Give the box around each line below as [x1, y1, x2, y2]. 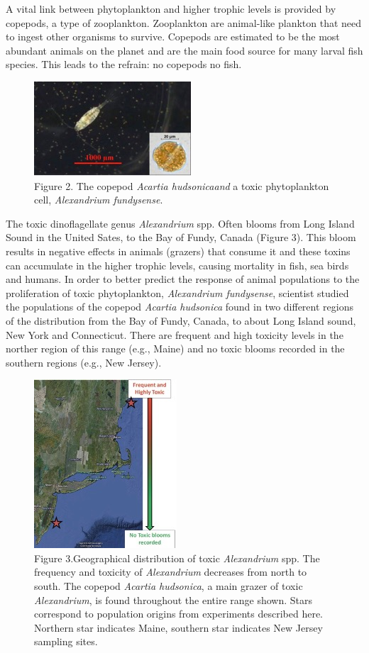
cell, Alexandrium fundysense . [34, 192, 163, 207]
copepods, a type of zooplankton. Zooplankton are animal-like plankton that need [6, 15, 362, 30]
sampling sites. [34, 634, 98, 649]
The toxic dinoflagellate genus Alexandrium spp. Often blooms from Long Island [6, 216, 355, 230]
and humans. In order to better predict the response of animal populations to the [6, 272, 360, 286]
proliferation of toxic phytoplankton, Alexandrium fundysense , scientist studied [6, 285, 349, 300]
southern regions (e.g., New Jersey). [6, 355, 162, 369]
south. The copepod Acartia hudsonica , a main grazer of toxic [34, 579, 303, 593]
